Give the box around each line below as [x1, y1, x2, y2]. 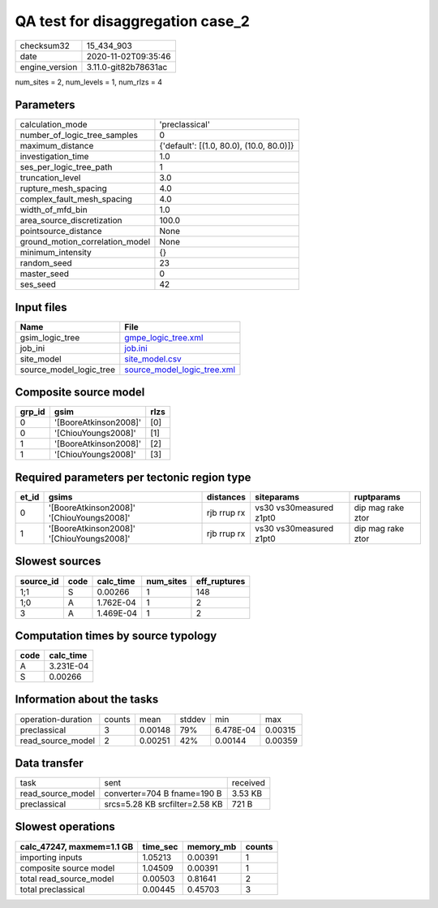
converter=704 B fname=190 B [104, 788, 222, 799]
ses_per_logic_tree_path [19, 162, 113, 173]
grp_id [19, 406, 45, 417]
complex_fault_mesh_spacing [19, 193, 133, 205]
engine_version [19, 61, 78, 72]
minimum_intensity [19, 247, 92, 258]
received [231, 777, 265, 789]
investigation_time [19, 151, 89, 162]
